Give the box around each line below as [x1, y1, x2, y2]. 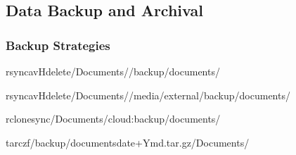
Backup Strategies [6, 36, 110, 54]
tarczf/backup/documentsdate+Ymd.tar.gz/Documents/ [6, 135, 250, 149]
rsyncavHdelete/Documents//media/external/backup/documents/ [6, 87, 290, 102]
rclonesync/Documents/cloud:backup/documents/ [6, 111, 221, 126]
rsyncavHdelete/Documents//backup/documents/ [6, 64, 220, 78]
